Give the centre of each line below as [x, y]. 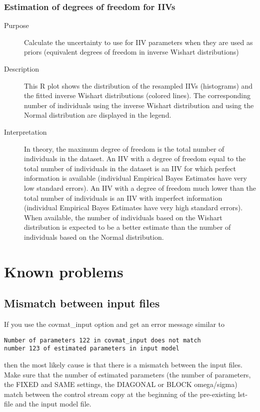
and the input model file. [53, 404]
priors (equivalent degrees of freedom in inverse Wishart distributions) [131, 52]
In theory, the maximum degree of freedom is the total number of [124, 148]
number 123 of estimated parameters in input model [92, 349]
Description [21, 69]
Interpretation [25, 131]
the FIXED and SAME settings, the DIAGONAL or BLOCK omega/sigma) [121, 384]
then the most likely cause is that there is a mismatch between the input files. [123, 364]
